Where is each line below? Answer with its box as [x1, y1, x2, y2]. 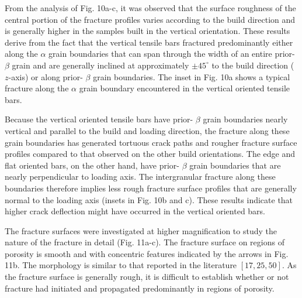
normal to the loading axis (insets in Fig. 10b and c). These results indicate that [5, 193, 293, 205]
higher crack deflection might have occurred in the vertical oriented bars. [5, 205, 266, 217]
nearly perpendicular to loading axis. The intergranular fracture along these [5, 170, 276, 183]
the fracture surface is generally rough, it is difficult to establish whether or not [5, 270, 289, 283]
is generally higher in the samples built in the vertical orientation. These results [5, 25, 290, 37]
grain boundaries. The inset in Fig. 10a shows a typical [93, 70, 290, 83]
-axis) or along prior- [8, 70, 83, 83]
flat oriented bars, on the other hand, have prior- [5, 159, 179, 171]
